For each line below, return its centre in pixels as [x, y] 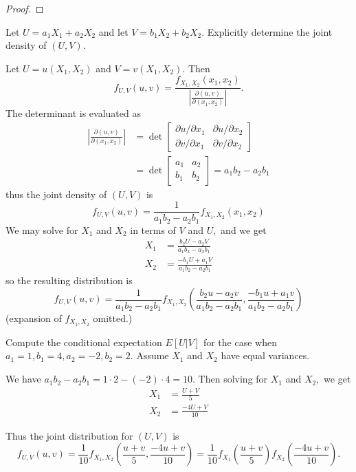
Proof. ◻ [25, 8]
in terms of [153, 229]
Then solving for [233, 379]
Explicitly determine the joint [270, 31]
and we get [244, 229]
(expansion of [34, 318]
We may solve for [42, 229]
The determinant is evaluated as [73, 113]
